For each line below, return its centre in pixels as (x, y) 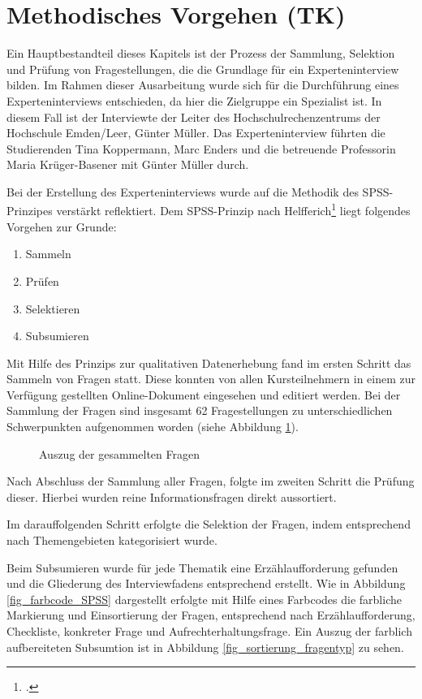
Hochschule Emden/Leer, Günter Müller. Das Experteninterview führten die (196, 133)
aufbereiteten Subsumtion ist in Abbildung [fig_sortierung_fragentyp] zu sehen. (205, 647)
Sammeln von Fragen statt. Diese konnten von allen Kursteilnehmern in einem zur (211, 379)
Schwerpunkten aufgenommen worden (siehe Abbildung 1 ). (153, 427)
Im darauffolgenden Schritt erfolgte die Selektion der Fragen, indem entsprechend (209, 524)
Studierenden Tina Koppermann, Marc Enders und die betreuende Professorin (201, 148)
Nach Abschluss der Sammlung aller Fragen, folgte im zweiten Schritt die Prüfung (211, 481)
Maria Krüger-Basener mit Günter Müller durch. (128, 164)
